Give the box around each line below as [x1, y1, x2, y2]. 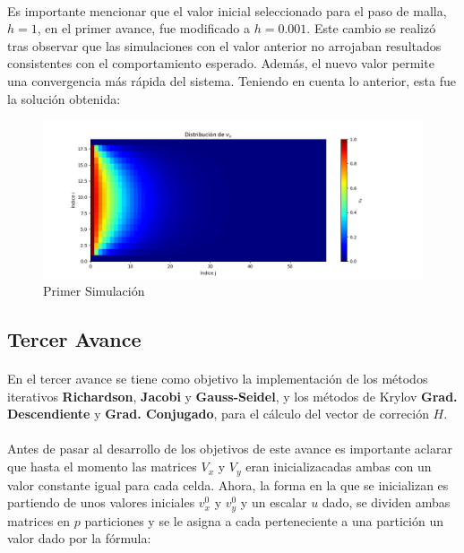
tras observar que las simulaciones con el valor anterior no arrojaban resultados [7, 36, 442, 55]
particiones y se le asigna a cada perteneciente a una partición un [84, 511, 443, 530]
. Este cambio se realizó [306, 19, 436, 38]
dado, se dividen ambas [322, 493, 451, 512]
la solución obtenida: [7, 89, 121, 108]
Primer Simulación [43, 281, 145, 300]
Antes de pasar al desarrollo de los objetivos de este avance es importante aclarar [7, 439, 452, 458]
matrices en [7, 511, 71, 530]
